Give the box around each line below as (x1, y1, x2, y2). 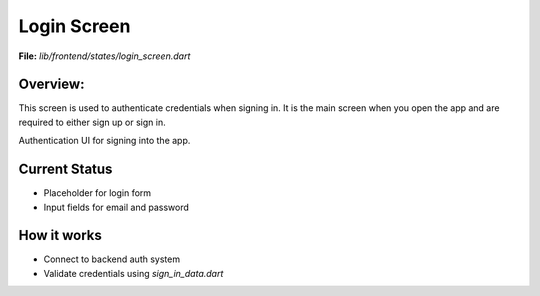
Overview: (18, 76, 85, 93)
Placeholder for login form (43, 187, 152, 199)
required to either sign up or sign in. (18, 116, 166, 128)
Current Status (18, 161, 113, 178)
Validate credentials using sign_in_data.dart (43, 267, 224, 279)
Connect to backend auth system (43, 253, 180, 265)
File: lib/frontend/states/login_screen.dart (18, 50, 191, 62)
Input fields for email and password (43, 201, 190, 213)
